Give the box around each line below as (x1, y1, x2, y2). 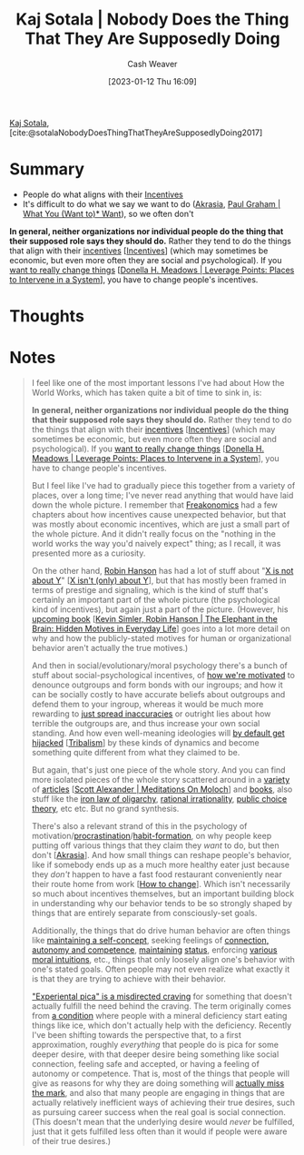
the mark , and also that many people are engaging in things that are (31, 1088, 286, 1098)
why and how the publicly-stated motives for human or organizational (31, 633, 292, 644)
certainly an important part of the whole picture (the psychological (31, 595, 280, 605)
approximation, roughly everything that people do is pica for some (31, 1040, 279, 1050)
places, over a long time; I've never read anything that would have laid (31, 490, 294, 500)
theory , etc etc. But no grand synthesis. (31, 804, 180, 814)
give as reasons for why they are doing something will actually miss (31, 1078, 285, 1089)
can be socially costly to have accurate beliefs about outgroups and (31, 689, 286, 699)
